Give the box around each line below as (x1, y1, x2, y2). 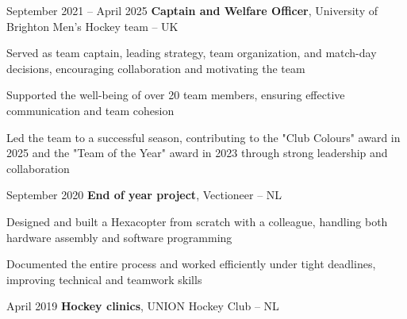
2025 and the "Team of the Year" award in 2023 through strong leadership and (6, 144, 388, 161)
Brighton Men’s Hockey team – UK (6, 17, 179, 34)
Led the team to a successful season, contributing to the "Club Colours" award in (6, 129, 401, 145)
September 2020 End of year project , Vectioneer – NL (6, 186, 282, 203)
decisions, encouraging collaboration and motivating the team (6, 60, 305, 76)
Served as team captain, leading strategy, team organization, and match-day (6, 44, 377, 61)
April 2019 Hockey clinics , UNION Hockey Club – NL (6, 298, 279, 314)
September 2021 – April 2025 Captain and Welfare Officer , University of (6, 2, 378, 18)
